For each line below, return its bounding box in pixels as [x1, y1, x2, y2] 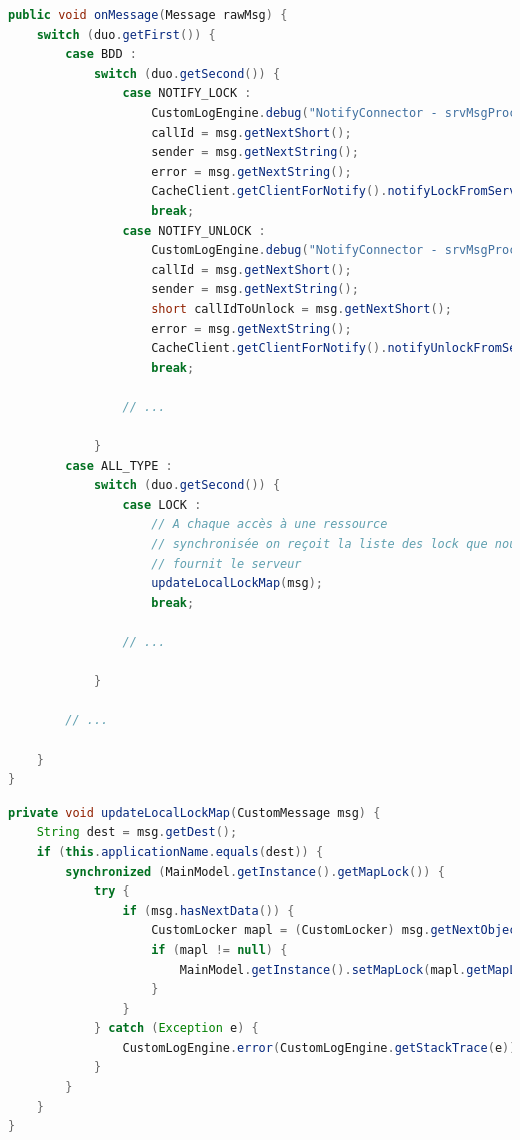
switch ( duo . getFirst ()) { [36, 27, 216, 42]
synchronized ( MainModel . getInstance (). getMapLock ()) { [65, 864, 445, 879]
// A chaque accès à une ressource [151, 517, 388, 532]
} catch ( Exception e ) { [93, 1021, 259, 1036]
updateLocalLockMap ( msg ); [151, 576, 324, 591]
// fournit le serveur [151, 556, 302, 571]
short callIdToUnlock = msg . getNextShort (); [151, 301, 452, 316]
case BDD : [65, 47, 137, 62]
